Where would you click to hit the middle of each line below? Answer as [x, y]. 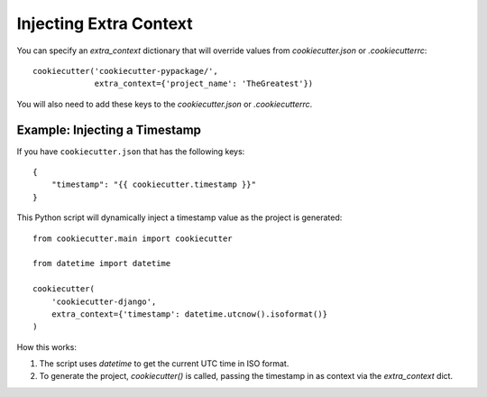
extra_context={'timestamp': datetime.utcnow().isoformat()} [189, 314]
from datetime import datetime [102, 263]
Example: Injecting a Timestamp [109, 129]
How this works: [46, 346]
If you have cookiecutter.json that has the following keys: [131, 151]
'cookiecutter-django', [104, 301]
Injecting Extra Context [105, 23]
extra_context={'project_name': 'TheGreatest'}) [204, 84]
